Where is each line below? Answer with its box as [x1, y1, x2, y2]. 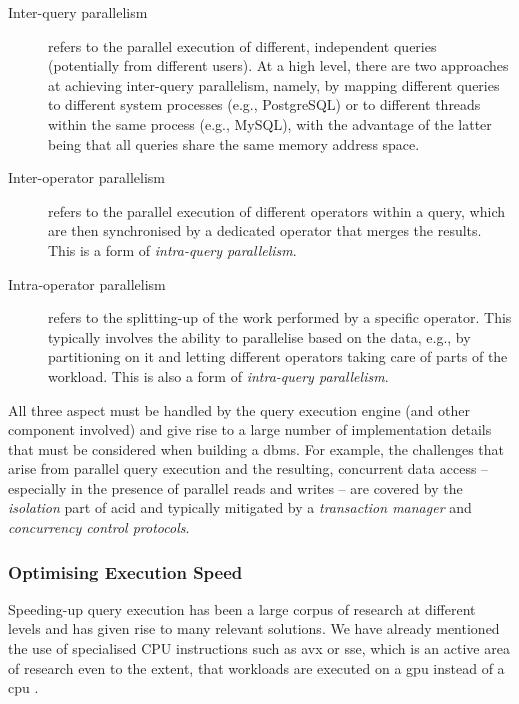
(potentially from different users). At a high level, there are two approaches [48, 55, 509, 76]
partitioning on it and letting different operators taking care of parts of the [48, 346, 508, 367]
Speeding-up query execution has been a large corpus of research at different [8, 598, 476, 619]
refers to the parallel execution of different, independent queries [48, 35, 437, 56]
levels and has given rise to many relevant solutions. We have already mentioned [8, 618, 500, 639]
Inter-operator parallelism [8, 167, 165, 188]
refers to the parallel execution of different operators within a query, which [48, 200, 506, 221]
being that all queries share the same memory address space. [48, 133, 420, 154]
